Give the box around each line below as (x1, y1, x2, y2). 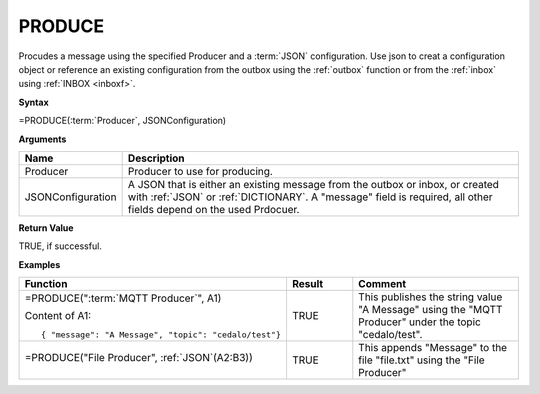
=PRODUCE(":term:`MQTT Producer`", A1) (24, 291, 222, 305)
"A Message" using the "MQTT (358, 303, 503, 317)
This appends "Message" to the (358, 341, 508, 355)
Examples (18, 258, 61, 270)
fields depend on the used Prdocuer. (127, 202, 300, 216)
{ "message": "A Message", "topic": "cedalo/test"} (40, 330, 282, 340)
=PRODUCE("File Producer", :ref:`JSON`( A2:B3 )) (24, 351, 254, 365)
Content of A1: (24, 309, 92, 323)
